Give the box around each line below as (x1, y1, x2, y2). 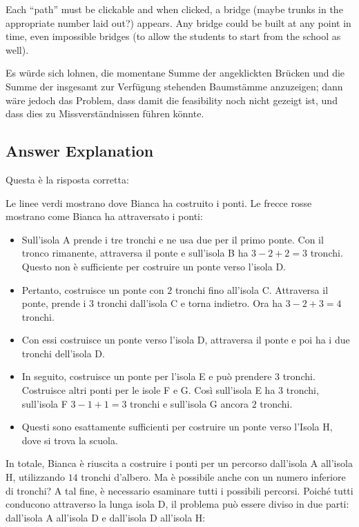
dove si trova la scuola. (21, 432, 118, 447)
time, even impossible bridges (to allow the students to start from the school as (6, 29, 341, 43)
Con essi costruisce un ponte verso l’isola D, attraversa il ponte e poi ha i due (21, 332, 350, 347)
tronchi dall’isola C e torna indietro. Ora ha (97, 296, 282, 310)
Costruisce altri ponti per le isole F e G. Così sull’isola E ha (21, 383, 275, 397)
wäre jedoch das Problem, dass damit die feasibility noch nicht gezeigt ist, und (6, 92, 338, 107)
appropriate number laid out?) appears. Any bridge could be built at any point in (6, 15, 351, 30)
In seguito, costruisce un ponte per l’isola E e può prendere (21, 369, 272, 384)
